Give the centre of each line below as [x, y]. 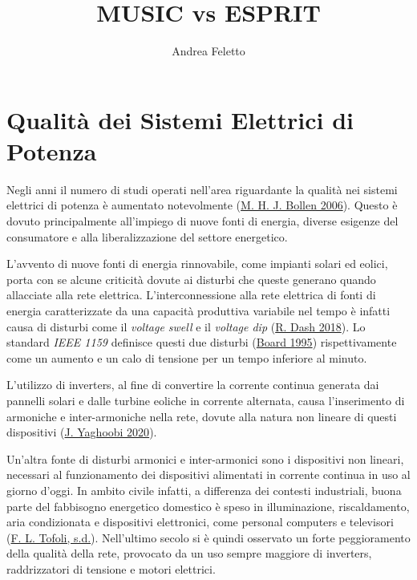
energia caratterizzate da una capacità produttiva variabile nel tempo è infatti [198, 310]
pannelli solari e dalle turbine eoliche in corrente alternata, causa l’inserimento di [206, 400]
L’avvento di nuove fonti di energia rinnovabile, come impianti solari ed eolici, [197, 264]
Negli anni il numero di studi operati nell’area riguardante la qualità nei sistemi [202, 189]
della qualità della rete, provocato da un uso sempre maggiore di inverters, [189, 553]
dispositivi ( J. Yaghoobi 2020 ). [82, 432]
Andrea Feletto [208, 51]
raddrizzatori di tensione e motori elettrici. [111, 568]
